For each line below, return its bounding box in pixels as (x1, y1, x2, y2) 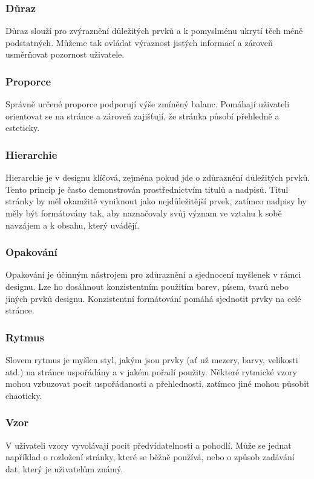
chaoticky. (5, 389, 42, 401)
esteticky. (5, 121, 40, 134)
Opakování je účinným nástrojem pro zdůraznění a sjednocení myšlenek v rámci (5, 268, 301, 281)
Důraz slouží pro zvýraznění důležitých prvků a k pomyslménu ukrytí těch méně (5, 24, 303, 37)
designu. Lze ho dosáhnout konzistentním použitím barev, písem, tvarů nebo (5, 280, 289, 292)
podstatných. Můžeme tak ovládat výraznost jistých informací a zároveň (5, 36, 273, 49)
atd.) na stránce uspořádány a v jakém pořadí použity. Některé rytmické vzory (5, 365, 297, 378)
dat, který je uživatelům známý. (5, 462, 123, 475)
